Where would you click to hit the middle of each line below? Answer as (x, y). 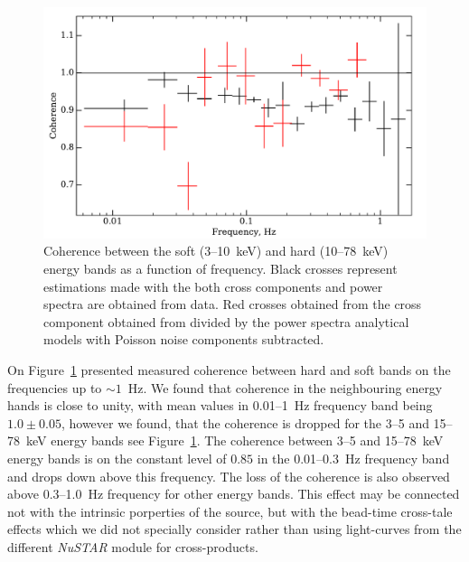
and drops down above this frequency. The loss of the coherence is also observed (229, 476)
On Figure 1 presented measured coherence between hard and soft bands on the (229, 370)
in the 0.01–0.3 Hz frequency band (353, 459)
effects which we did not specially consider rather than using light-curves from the (234, 529)
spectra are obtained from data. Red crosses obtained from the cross (233, 304)
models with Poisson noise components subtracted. (184, 339)
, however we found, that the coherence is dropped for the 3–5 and (245, 422)
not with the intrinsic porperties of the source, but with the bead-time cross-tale (230, 511)
